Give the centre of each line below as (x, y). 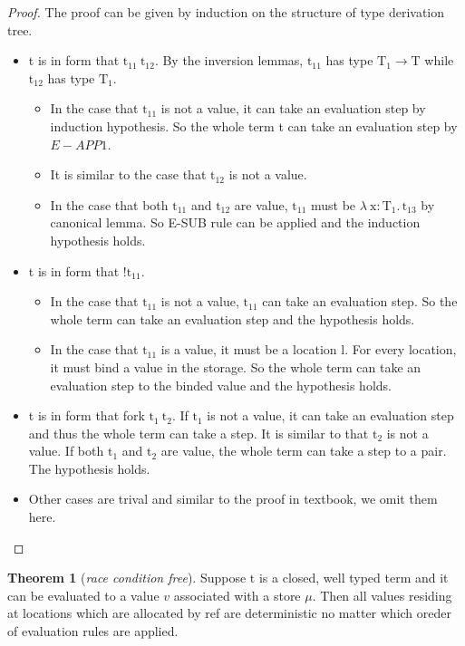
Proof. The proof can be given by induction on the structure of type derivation (226, 12)
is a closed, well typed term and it (354, 578)
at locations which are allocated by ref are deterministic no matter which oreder (230, 613)
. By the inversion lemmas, (229, 60)
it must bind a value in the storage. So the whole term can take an (236, 366)
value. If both (66, 451)
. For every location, (401, 349)
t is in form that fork (87, 415)
